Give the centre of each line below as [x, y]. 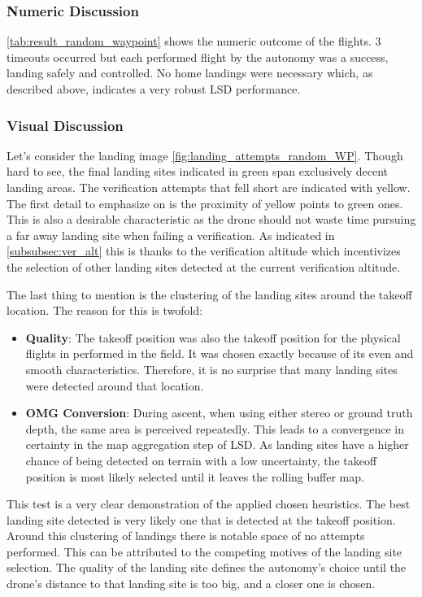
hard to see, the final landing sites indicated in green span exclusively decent [198, 171]
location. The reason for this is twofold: [105, 310]
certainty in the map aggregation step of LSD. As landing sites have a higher [217, 444]
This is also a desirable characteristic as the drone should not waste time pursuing [211, 219]
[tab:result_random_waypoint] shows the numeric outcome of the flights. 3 [194, 41]
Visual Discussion [65, 125]
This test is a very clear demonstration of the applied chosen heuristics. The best [209, 504]
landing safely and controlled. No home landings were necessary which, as [190, 73]
